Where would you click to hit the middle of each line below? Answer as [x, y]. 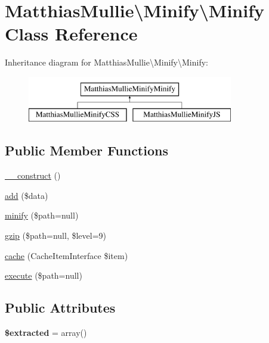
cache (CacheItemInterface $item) [67, 255]
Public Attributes [60, 308]
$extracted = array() [46, 333]
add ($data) [27, 195]
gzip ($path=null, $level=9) [55, 236]
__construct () [33, 175]
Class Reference [71, 34]
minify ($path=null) [42, 215]
